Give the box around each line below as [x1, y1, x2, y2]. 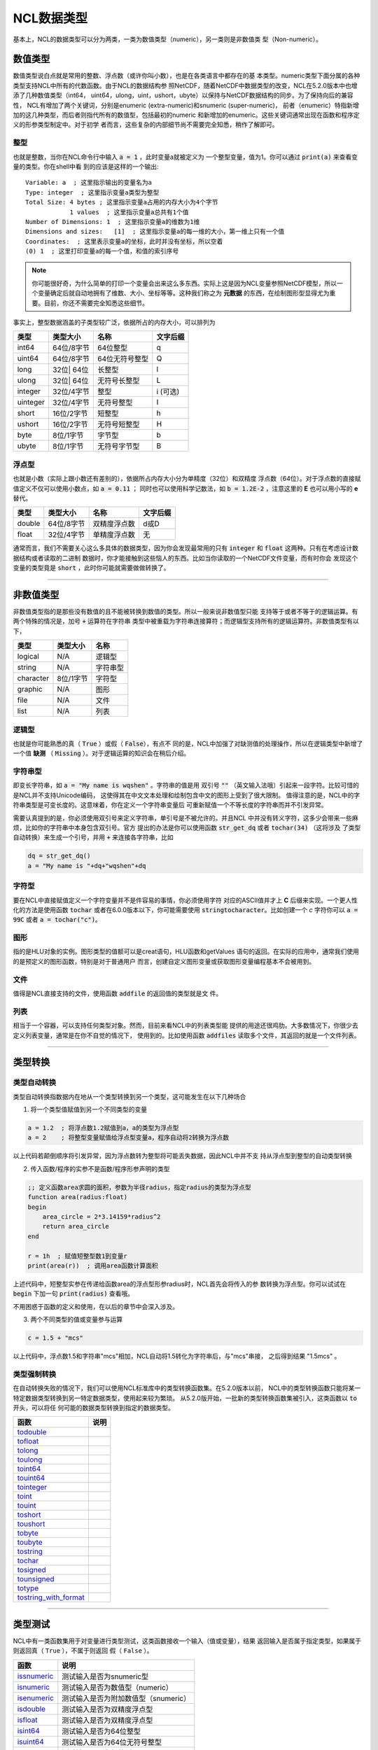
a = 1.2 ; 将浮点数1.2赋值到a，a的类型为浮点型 [27, 1124, 179, 1132]
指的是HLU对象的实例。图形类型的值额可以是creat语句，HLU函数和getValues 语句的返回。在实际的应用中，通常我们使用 [13, 947, 360, 955]
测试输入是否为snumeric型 [62, 1672, 149, 1681]
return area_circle [42, 1222, 110, 1231]
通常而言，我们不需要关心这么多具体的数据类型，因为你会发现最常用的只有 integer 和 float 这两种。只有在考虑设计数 [13, 544, 358, 552]
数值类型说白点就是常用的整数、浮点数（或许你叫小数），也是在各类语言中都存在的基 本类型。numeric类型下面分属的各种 [13, 71, 360, 80]
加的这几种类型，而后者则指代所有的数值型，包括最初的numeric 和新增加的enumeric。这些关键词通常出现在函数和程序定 [13, 111, 360, 119]
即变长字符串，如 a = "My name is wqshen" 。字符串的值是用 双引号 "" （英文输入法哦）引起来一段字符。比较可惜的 [13, 781, 360, 790]
